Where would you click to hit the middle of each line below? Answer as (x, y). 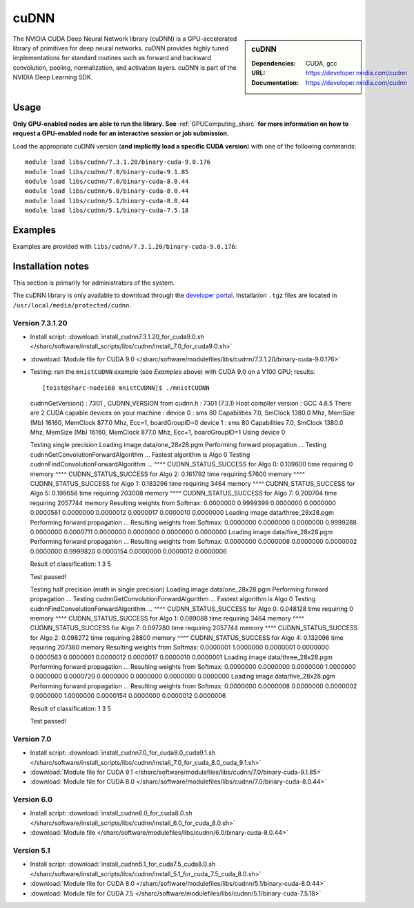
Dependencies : (274, 63)
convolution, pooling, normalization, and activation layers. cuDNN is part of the (125, 67)
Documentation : (275, 82)
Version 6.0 (33, 800)
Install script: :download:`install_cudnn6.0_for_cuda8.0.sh (111, 813)
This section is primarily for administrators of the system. (94, 283)
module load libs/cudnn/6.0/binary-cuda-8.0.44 (107, 191)
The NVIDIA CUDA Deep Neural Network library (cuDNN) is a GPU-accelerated (125, 39)
